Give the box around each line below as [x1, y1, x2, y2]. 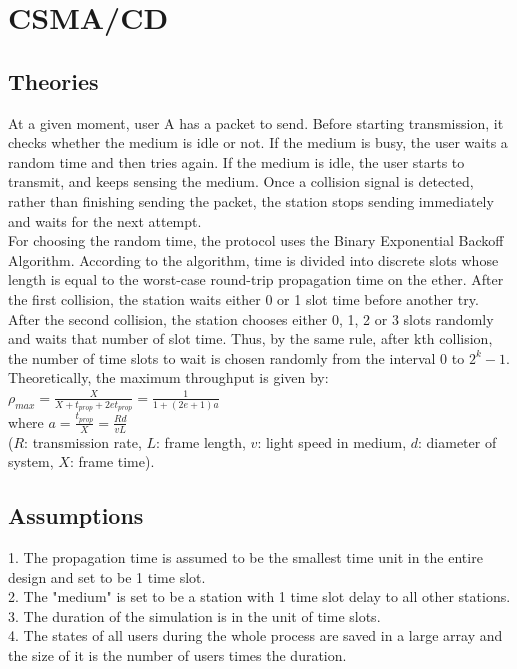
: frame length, [156, 431, 246, 452]
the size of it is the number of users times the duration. [8, 645, 347, 666]
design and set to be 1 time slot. [8, 566, 206, 587]
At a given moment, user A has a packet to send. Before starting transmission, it [8, 112, 504, 133]
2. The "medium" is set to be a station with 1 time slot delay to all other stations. [8, 586, 511, 607]
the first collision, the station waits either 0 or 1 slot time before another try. [8, 288, 479, 309]
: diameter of [418, 431, 497, 452]
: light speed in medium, [257, 431, 407, 452]
